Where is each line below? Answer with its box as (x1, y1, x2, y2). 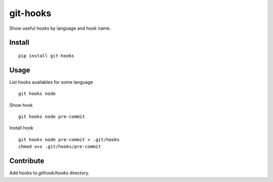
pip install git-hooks (18, 53, 75, 58)
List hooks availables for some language (9, 79, 94, 85)
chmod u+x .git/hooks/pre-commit (18, 144, 101, 150)
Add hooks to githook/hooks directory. (9, 170, 89, 176)
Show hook (9, 102, 33, 108)
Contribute (9, 157, 44, 165)
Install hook (9, 125, 34, 131)
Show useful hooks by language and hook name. (9, 25, 111, 31)
